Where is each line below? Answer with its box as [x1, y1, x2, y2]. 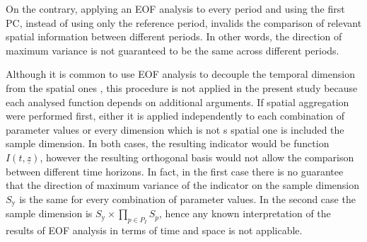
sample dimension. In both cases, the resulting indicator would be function [6, 136, 330, 151]
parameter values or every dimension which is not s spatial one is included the [6, 122, 344, 137]
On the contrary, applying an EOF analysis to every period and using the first [6, 1, 345, 16]
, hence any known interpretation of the [159, 206, 331, 221]
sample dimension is [6, 206, 93, 221]
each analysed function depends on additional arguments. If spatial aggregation [6, 94, 349, 109]
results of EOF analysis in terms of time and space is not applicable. [6, 223, 303, 238]
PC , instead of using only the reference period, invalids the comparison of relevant [6, 15, 362, 30]
